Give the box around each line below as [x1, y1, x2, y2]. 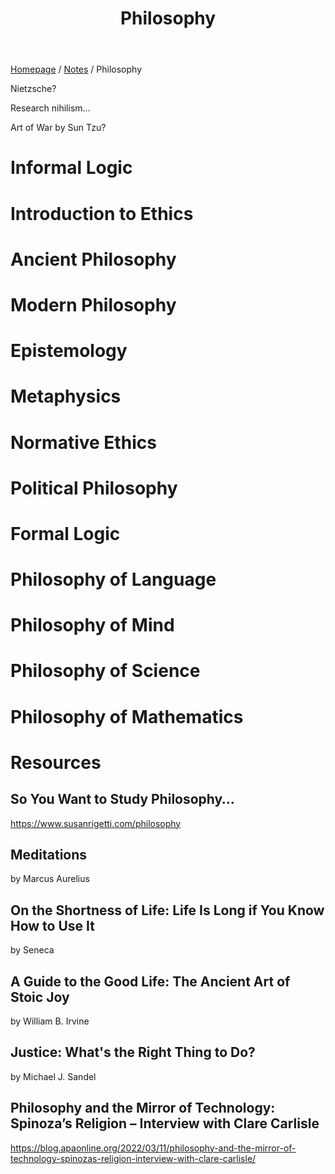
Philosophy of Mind [10, 614, 175, 637]
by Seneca [10, 944, 55, 956]
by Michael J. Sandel [10, 1070, 97, 1082]
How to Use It [10, 917, 95, 934]
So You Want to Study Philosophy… [10, 791, 235, 808]
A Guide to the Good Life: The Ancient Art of [10, 973, 291, 990]
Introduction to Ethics [10, 202, 194, 225]
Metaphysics [10, 385, 122, 408]
